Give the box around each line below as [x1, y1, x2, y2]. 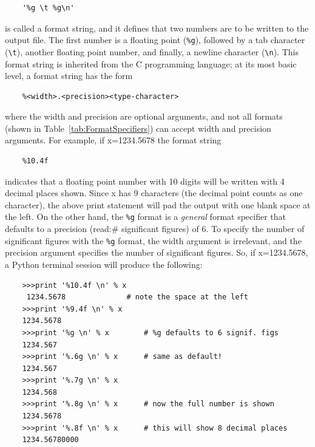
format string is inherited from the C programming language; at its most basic [5, 57, 297, 70]
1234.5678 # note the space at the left [26, 293, 248, 302]
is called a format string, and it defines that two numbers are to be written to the [5, 21, 309, 34]
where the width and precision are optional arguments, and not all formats [5, 110, 283, 123]
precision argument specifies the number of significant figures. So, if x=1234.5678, [5, 246, 308, 259]
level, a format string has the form [5, 69, 133, 82]
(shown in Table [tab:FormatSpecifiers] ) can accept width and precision [5, 121, 271, 134]
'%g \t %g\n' [22, 4, 75, 12]
